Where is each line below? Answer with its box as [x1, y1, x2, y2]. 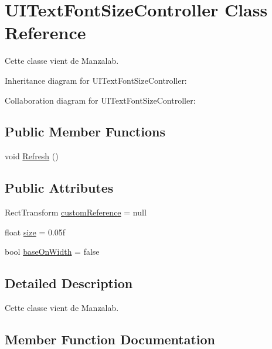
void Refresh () [5, 150, 59, 162]
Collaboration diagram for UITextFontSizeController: [5, 94, 196, 106]
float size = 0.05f [5, 225, 66, 238]
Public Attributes [5, 179, 114, 197]
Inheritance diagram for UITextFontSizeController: [5, 74, 187, 86]
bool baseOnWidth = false [5, 245, 100, 258]
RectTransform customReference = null [5, 206, 147, 218]
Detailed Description [5, 274, 133, 292]
